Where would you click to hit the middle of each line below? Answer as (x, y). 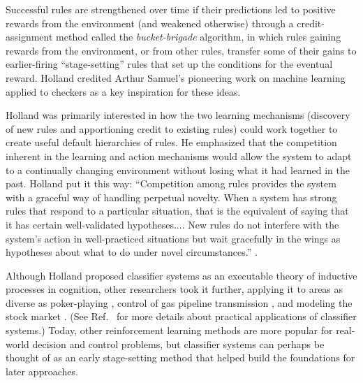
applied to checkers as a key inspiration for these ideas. (123, 91)
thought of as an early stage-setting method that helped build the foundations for (180, 357)
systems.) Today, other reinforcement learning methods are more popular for (169, 330)
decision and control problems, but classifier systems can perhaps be (178, 344)
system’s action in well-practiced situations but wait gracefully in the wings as (173, 238)
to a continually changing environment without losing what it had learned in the (178, 169)
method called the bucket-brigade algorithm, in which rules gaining (199, 37)
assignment (29, 37)
